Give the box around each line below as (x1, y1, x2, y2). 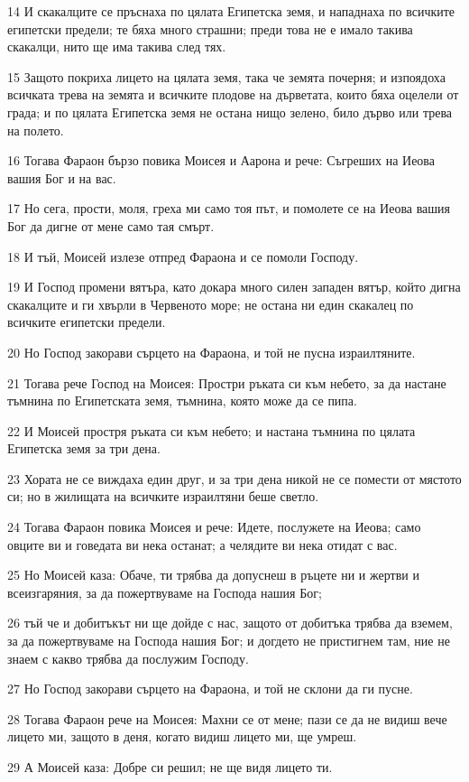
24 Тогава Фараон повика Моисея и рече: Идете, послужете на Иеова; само (7, 517, 421, 536)
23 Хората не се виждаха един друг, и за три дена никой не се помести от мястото (7, 469, 462, 488)
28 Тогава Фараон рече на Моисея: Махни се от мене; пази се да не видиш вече (7, 709, 447, 728)
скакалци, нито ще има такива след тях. (7, 37, 226, 56)
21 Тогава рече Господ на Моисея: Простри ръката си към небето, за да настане (7, 373, 446, 392)
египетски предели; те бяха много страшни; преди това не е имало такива (7, 19, 413, 38)
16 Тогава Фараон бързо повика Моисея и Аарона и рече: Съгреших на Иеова (7, 151, 435, 170)
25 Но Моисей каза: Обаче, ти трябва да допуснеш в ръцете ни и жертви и (7, 565, 419, 584)
